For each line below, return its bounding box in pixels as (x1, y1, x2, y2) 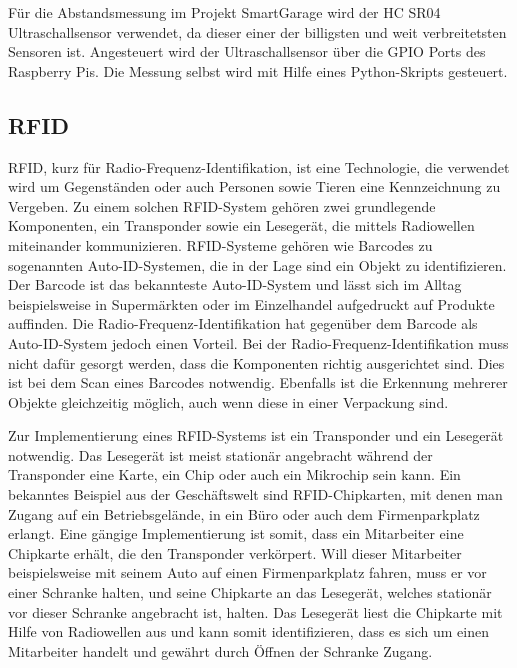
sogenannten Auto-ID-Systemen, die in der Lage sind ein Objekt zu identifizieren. (8, 254, 507, 275)
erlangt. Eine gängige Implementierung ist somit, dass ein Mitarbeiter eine (8, 523, 464, 544)
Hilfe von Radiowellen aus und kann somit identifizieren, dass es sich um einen (8, 621, 489, 642)
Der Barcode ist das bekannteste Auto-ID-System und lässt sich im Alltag (8, 274, 462, 295)
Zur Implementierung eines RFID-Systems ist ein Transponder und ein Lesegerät (8, 425, 504, 446)
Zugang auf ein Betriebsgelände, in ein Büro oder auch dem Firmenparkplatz (8, 503, 480, 524)
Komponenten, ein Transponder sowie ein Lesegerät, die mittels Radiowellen (8, 215, 475, 236)
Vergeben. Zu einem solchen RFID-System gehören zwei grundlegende (8, 195, 436, 216)
